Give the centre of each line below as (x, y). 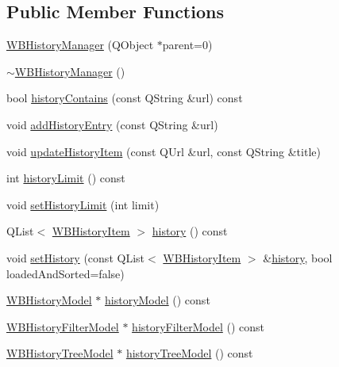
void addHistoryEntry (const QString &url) (112, 124)
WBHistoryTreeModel (60, 353)
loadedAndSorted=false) (65, 273)
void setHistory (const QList (75, 257)
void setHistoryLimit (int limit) (83, 204)
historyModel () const (158, 300)
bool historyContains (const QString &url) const (125, 98)
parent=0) (187, 45)
